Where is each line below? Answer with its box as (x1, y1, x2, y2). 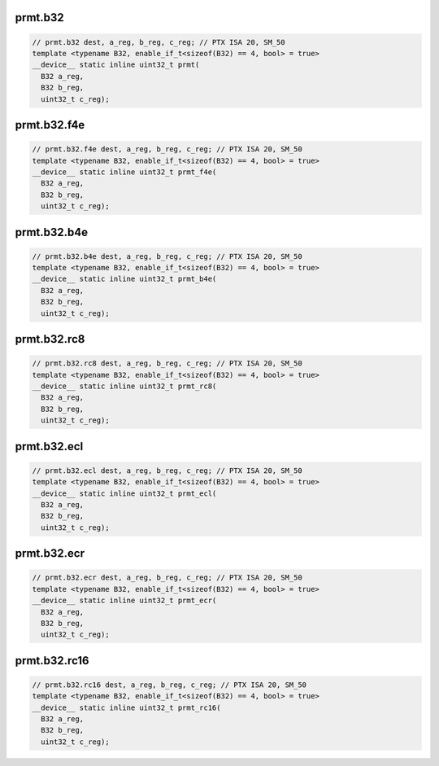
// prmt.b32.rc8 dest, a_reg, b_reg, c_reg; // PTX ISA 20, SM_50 (32, 359, 302, 368)
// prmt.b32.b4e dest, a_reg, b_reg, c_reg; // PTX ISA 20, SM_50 (32, 252, 302, 260)
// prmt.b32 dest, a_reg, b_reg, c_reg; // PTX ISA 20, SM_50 (32, 37, 285, 46)
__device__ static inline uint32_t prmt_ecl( (32, 488, 217, 498)
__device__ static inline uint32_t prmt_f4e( (32, 167, 217, 177)
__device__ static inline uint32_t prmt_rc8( (32, 382, 217, 391)
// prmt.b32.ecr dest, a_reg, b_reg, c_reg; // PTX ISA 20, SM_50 (32, 573, 302, 582)
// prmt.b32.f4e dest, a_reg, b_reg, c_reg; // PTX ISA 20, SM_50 (32, 145, 302, 154)
